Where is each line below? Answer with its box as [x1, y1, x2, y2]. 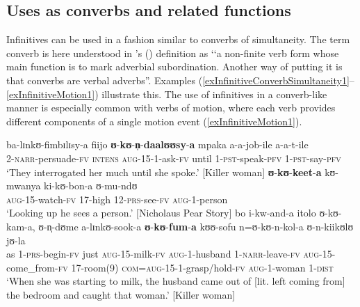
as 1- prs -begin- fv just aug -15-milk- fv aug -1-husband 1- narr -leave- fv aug [6, 246, 320, 261]
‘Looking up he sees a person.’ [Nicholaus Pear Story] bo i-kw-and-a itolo [6, 205, 316, 220]
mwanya [6, 178, 41, 193]
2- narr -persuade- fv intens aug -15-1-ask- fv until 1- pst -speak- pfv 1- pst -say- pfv [6, 150, 341, 165]
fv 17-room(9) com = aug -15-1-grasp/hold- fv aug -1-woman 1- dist [58, 260, 334, 274]
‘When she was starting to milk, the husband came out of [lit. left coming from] [6, 274, 345, 288]
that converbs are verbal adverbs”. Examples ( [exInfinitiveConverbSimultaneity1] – [6, 72, 354, 87]
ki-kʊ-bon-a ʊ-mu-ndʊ [44, 178, 138, 193]
